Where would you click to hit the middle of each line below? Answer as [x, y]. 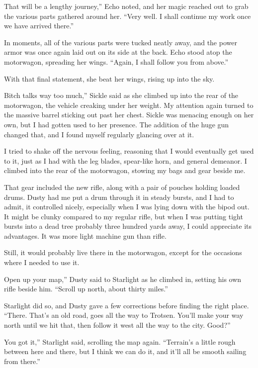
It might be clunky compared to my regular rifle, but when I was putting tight [124, 216]
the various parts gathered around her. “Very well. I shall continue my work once [128, 16]
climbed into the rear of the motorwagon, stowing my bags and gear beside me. [125, 170]
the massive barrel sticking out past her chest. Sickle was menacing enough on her [129, 115]
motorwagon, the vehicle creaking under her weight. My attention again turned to [129, 105]
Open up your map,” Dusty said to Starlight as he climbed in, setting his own [123, 279]
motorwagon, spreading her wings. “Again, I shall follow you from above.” [116, 61]
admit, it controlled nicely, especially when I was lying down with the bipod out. [127, 207]
